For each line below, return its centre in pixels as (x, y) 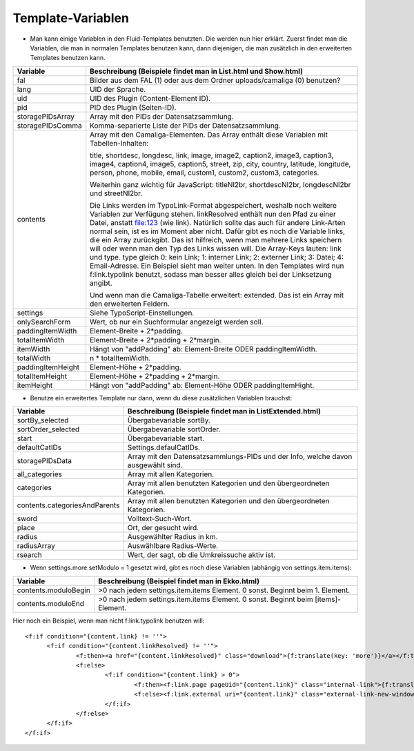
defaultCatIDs (39, 447)
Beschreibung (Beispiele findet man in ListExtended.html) (224, 411)
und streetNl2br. (116, 193)
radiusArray (36, 546)
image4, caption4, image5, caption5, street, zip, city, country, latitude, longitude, (220, 164)
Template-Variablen (71, 18)
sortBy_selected (43, 420)
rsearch (30, 555)
